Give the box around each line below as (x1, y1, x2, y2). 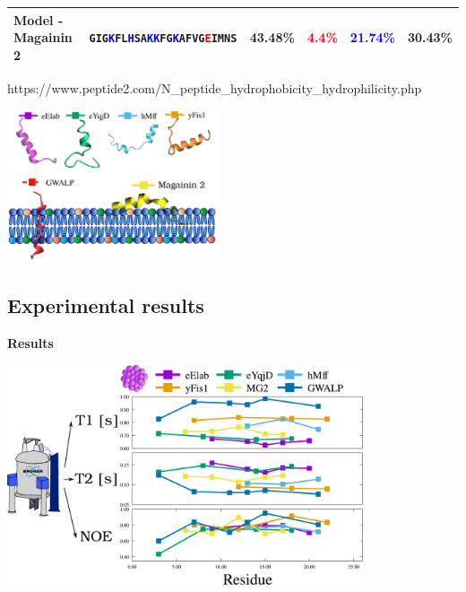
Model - (13, 10, 64, 29)
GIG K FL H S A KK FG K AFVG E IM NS (89, 32, 237, 46)
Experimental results (7, 292, 204, 319)
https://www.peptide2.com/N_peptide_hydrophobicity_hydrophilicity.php (7, 78, 422, 97)
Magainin (13, 28, 73, 47)
